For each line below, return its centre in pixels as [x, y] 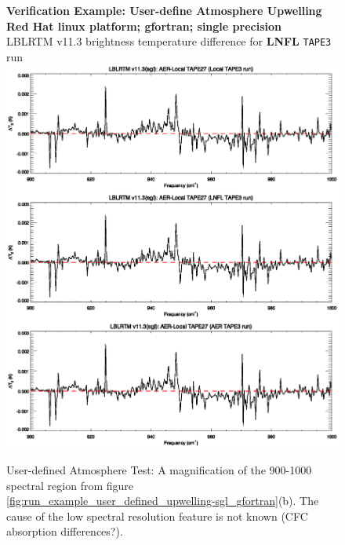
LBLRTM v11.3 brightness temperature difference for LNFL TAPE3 [169, 41]
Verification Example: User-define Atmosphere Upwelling [164, 10]
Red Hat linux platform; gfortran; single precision [144, 26]
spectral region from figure [70, 485]
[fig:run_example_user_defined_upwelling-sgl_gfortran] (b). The [163, 501]
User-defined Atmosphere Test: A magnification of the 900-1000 [159, 469]
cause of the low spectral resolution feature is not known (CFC [157, 516]
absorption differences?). [65, 531]
